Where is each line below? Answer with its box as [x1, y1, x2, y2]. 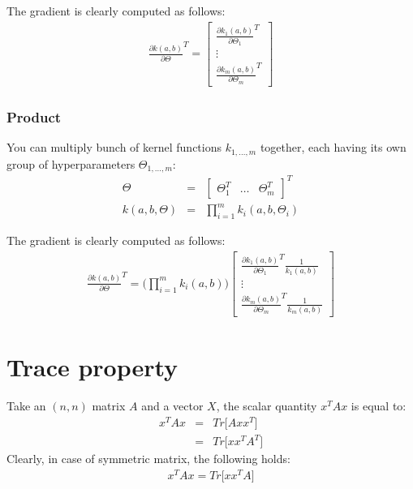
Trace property [6, 350, 179, 384]
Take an [6, 397, 46, 414]
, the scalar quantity [216, 397, 317, 414]
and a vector [141, 397, 204, 414]
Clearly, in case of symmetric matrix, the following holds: [6, 450, 290, 467]
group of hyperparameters [6, 155, 136, 172]
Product [6, 106, 62, 127]
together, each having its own [260, 139, 407, 156]
